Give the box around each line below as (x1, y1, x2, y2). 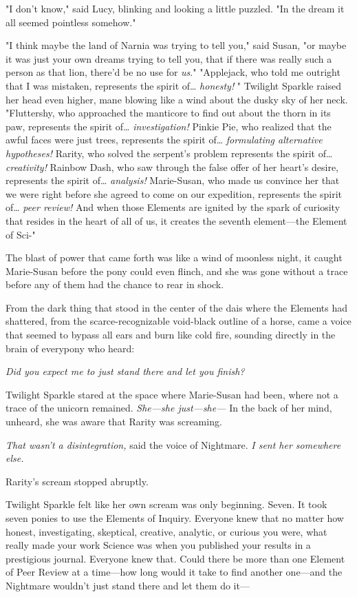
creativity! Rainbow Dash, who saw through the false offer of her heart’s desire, (6, 159, 339, 174)
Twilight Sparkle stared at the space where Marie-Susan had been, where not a (6, 387, 338, 401)
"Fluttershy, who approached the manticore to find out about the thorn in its (6, 105, 331, 120)
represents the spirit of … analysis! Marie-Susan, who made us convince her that (6, 173, 340, 188)
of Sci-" (6, 227, 36, 241)
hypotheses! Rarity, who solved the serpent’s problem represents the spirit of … (6, 145, 333, 160)
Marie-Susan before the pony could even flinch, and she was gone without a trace (6, 263, 348, 278)
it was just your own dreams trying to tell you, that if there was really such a (6, 51, 332, 65)
